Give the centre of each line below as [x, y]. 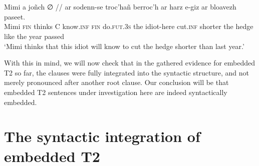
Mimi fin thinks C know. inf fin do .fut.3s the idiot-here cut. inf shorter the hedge [129, 26]
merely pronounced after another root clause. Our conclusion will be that [116, 82]
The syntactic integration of [102, 136]
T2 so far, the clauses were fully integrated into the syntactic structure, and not [127, 72]
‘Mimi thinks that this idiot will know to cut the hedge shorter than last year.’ [124, 46]
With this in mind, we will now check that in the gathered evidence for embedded [130, 63]
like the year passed [34, 36]
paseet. [15, 16]
